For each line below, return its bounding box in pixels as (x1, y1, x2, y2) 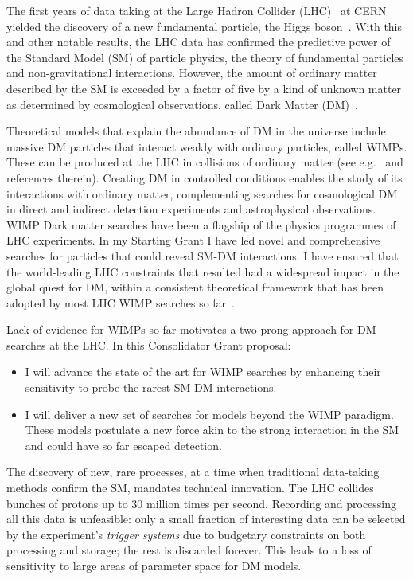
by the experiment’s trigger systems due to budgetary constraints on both (6, 526, 366, 542)
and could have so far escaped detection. (25, 436, 222, 453)
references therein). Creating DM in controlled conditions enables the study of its (6, 169, 403, 186)
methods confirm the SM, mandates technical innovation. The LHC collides (6, 479, 374, 496)
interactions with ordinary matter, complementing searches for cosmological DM (6, 185, 398, 201)
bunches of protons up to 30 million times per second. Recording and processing (6, 495, 397, 511)
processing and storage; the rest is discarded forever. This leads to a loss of (6, 542, 372, 558)
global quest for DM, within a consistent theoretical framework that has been (6, 279, 384, 295)
